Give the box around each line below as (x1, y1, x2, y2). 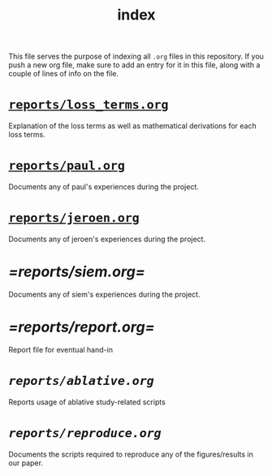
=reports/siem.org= (8, 262, 145, 281)
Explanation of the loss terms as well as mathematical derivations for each (8, 121, 257, 131)
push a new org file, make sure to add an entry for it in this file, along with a (8, 60, 261, 70)
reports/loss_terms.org (8, 97, 169, 113)
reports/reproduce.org (8, 426, 162, 440)
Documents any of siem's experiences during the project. (8, 289, 201, 299)
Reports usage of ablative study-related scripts (8, 396, 166, 407)
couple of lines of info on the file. (8, 69, 119, 79)
